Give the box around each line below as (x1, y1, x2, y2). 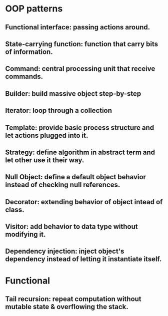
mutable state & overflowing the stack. (5, 303, 128, 311)
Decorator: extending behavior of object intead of (5, 198, 163, 206)
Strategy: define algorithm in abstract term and (5, 148, 155, 156)
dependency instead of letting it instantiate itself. (5, 255, 162, 264)
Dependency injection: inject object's (5, 247, 124, 256)
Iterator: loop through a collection (5, 106, 112, 115)
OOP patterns (5, 3, 63, 14)
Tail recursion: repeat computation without (5, 295, 141, 304)
